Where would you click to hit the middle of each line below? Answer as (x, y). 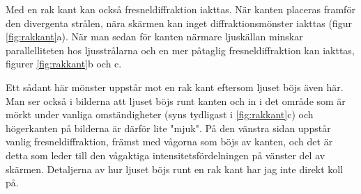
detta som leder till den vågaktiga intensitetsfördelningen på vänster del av (166, 155)
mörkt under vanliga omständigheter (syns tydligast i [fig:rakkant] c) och (160, 114)
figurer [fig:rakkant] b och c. (64, 64)
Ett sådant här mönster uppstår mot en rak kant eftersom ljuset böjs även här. (175, 87)
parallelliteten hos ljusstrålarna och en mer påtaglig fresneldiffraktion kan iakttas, (180, 50)
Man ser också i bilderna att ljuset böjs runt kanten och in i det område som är (176, 100)
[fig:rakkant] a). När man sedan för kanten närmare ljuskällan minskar (154, 37)
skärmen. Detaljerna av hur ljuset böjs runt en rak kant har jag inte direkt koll (175, 169)
